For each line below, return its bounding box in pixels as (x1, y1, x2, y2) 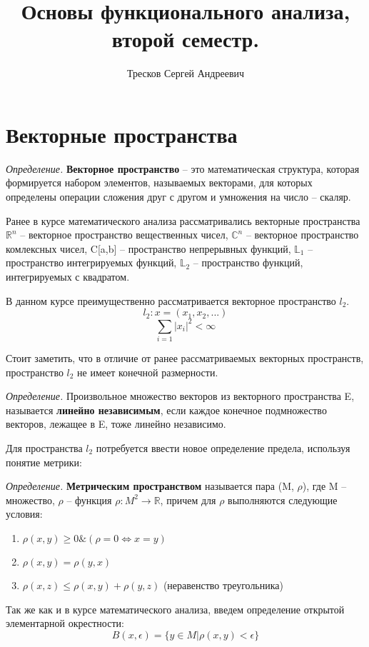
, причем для (160, 492, 216, 507)
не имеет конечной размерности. (77, 364, 218, 379)
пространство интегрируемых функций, (6, 255, 177, 270)
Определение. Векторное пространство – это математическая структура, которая (6, 161, 360, 176)
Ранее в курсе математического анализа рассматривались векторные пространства (6, 213, 360, 228)
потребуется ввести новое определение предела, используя (96, 440, 350, 455)
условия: (6, 506, 43, 521)
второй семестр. (111, 24, 260, 54)
